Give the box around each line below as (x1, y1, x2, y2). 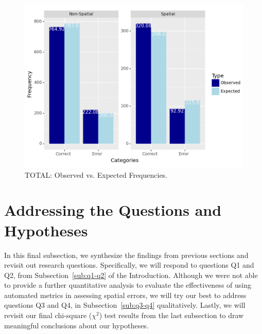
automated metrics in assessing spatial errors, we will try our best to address (4, 289, 247, 300)
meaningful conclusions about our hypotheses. (4, 320, 149, 330)
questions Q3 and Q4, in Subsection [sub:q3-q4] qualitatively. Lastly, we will (4, 300, 246, 310)
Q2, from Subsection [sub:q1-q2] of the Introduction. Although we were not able (4, 269, 258, 280)
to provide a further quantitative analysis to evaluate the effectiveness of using (4, 280, 251, 290)
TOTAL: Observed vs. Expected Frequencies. (25, 169, 168, 180)
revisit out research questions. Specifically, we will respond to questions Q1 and (4, 259, 254, 270)
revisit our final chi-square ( (4, 310, 92, 321)
